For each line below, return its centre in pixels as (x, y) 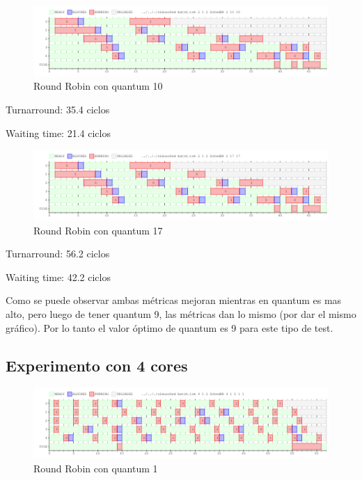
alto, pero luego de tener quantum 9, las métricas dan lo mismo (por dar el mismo (181, 314)
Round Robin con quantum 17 (98, 230)
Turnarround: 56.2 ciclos (58, 254)
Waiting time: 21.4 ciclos (58, 133)
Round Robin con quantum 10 (98, 86)
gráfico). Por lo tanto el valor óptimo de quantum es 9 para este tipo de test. (170, 327)
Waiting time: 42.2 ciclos (58, 277)
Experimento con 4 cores (97, 365)
